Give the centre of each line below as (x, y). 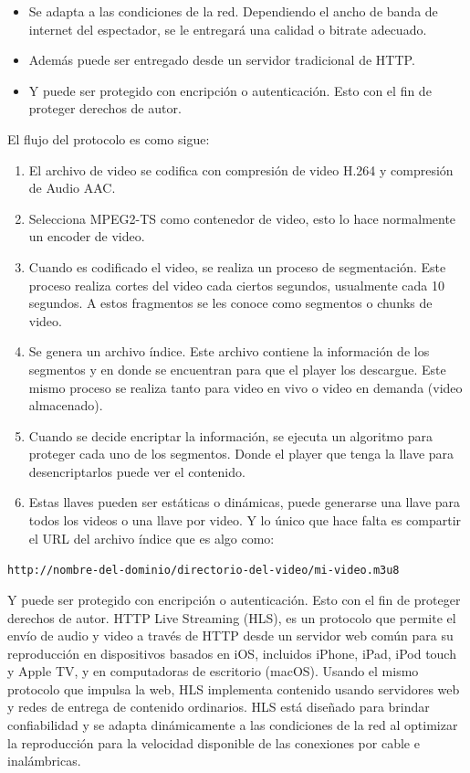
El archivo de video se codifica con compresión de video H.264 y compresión (241, 169)
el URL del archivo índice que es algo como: (151, 538)
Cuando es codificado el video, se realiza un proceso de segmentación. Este (237, 266)
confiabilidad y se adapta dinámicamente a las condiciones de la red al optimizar (233, 725)
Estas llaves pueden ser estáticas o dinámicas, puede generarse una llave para (245, 502)
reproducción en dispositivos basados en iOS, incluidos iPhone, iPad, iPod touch (232, 653)
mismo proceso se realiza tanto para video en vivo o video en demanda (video (245, 387)
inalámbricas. (44, 761)
